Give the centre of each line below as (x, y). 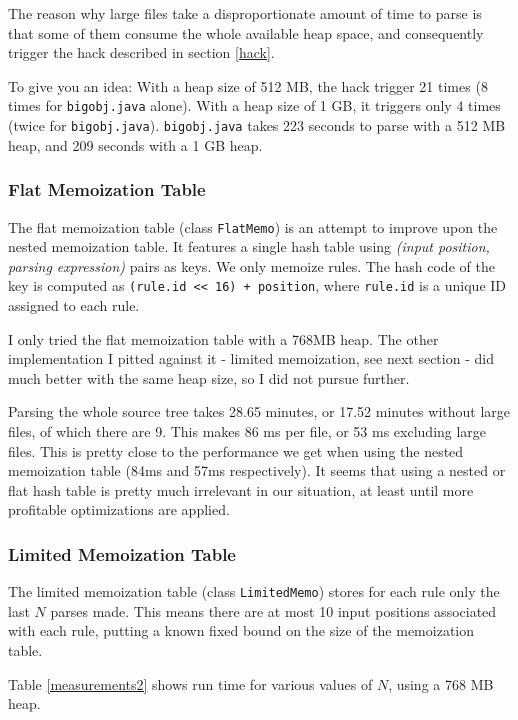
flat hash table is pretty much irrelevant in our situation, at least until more (241, 489)
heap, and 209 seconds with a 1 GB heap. (135, 144)
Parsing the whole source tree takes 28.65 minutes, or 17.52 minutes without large (259, 411)
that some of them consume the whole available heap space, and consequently (246, 32)
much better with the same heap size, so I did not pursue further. (209, 377)
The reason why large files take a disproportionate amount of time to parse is (245, 13)
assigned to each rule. (74, 305)
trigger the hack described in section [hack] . (141, 52)
